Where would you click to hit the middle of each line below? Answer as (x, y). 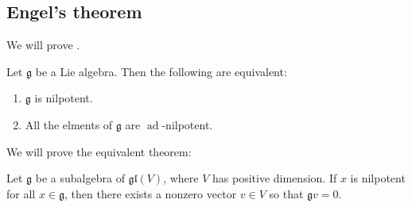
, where (181, 178)
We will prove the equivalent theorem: (99, 151)
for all (21, 193)
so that (286, 193)
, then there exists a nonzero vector (151, 193)
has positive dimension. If (275, 178)
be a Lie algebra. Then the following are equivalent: (161, 71)
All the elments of (69, 124)
